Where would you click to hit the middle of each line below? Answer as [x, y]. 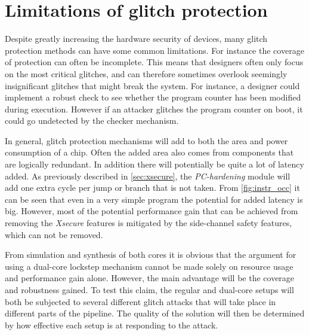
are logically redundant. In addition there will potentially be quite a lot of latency [154, 164]
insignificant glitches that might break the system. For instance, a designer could [152, 85]
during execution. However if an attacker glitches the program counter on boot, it [154, 109]
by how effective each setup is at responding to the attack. [112, 325]
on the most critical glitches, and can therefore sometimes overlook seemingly [146, 73]
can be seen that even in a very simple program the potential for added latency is [154, 199]
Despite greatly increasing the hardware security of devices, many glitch [136, 39]
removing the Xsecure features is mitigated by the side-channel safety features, [149, 223]
